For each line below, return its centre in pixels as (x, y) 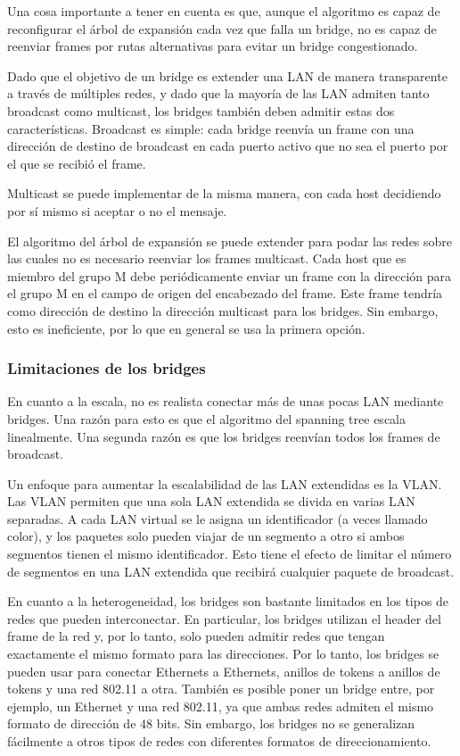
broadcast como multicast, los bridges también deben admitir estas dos (201, 110)
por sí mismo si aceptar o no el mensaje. (117, 210)
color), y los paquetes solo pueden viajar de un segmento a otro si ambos (206, 536)
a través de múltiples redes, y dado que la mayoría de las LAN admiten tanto (218, 93)
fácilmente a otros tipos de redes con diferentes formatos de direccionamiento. (219, 741)
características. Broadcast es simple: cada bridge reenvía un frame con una (211, 128)
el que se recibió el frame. (77, 163)
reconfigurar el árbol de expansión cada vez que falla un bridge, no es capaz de (222, 28)
